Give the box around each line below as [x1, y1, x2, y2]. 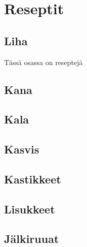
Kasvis [4, 141, 39, 157]
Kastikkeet [4, 171, 61, 187]
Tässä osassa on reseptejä [4, 56, 83, 67]
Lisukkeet [4, 201, 55, 217]
